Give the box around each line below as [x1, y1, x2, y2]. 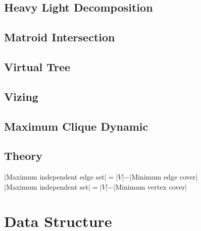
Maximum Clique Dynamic [4, 118, 148, 134]
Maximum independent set [6, 181, 88, 192]
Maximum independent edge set [6, 171, 105, 182]
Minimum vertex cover [115, 181, 185, 192]
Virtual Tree [4, 59, 71, 74]
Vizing [4, 88, 38, 104]
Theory [4, 148, 43, 163]
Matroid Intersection [4, 29, 115, 45]
